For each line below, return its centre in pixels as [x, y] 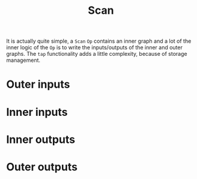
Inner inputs [37, 112]
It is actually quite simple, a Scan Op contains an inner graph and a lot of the [99, 41]
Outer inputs [38, 84]
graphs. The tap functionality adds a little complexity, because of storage [97, 54]
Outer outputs [42, 167]
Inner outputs [41, 139]
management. [23, 60]
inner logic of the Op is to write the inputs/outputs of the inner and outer [95, 47]
